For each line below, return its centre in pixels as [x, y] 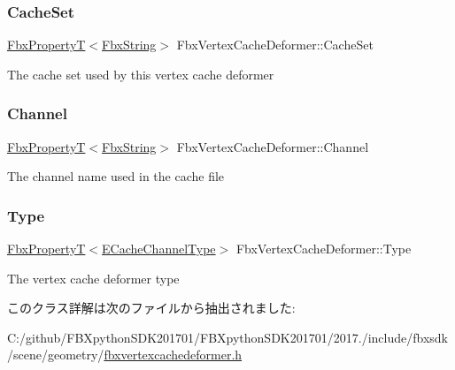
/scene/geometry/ [56, 355]
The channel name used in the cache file [116, 176]
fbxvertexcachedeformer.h [173, 355]
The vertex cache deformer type [93, 278]
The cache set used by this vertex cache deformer [141, 74]
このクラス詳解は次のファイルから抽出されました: [151, 308]
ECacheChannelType [159, 249]
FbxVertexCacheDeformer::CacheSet [275, 45]
